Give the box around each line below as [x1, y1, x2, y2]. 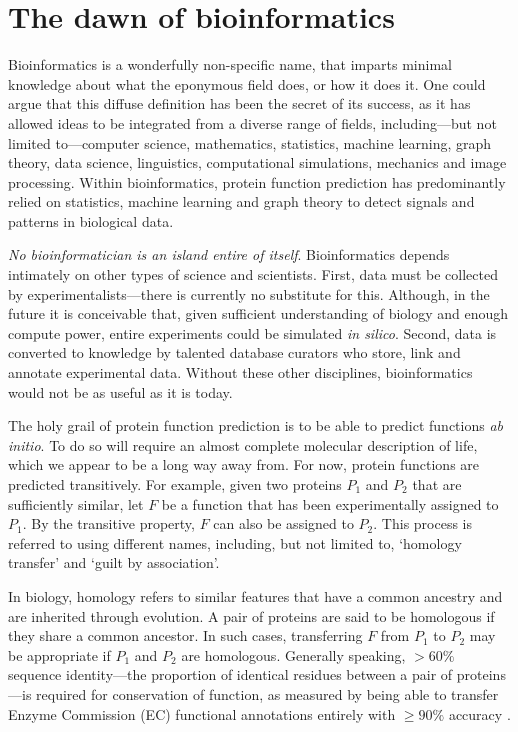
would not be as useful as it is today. [8, 381, 233, 402]
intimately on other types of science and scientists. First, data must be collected [8, 264, 498, 285]
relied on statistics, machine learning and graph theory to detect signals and [8, 191, 475, 212]
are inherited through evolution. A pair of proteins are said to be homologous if [8, 605, 495, 626]
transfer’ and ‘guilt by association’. [8, 552, 220, 573]
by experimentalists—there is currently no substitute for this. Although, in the [8, 283, 490, 304]
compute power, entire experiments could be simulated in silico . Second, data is [8, 322, 497, 343]
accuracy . [448, 703, 511, 724]
